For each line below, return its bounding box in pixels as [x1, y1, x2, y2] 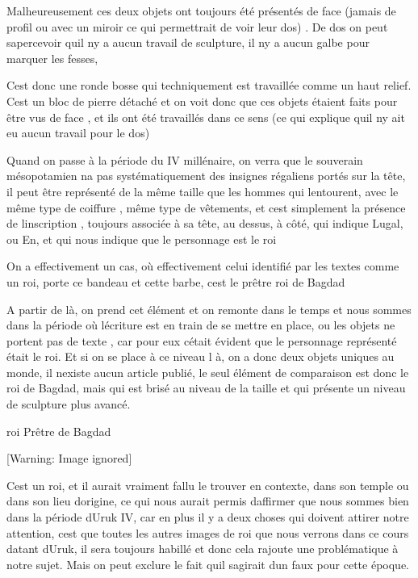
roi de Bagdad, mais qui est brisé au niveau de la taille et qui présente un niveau [6, 379, 406, 396]
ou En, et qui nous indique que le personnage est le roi [6, 230, 277, 247]
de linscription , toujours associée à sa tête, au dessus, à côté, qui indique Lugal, [6, 215, 403, 232]
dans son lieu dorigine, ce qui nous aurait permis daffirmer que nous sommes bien [6, 492, 409, 509]
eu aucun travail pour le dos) [6, 124, 150, 141]
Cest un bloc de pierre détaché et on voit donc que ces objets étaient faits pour [6, 92, 398, 109]
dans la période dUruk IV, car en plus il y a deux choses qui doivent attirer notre [6, 509, 409, 526]
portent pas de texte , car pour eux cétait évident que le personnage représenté [6, 332, 397, 349]
